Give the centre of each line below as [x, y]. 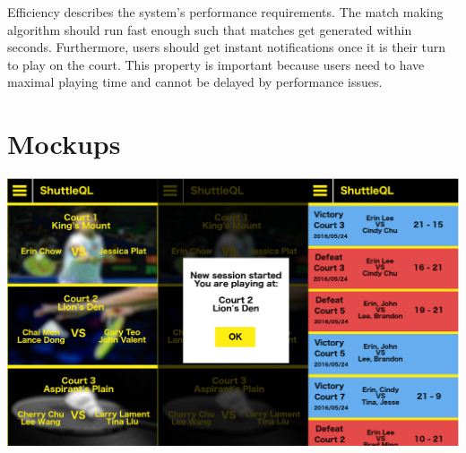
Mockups [64, 144]
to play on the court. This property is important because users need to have [216, 64]
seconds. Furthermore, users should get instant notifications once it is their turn [227, 47]
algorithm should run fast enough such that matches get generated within [210, 29]
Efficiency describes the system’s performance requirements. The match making [225, 12]
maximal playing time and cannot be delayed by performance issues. [195, 82]
